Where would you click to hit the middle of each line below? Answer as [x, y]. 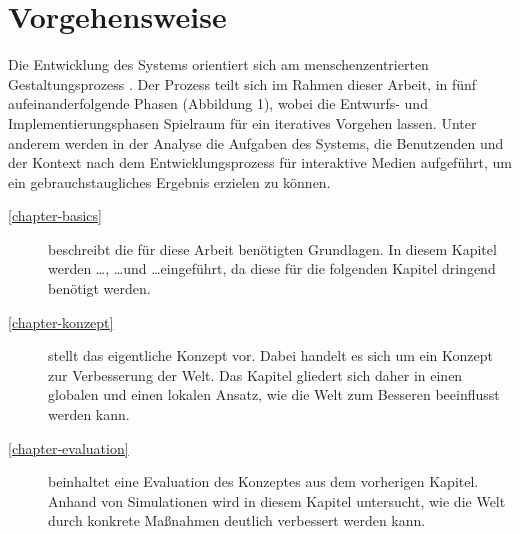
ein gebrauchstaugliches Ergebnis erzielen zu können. [169, 181]
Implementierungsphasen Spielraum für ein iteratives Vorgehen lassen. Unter [242, 122]
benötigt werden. [99, 288]
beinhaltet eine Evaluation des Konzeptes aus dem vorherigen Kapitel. [263, 481]
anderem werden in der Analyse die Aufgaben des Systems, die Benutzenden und [256, 142]
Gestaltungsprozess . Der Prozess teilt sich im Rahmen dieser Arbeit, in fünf [242, 83]
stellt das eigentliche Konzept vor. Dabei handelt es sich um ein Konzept [271, 355]
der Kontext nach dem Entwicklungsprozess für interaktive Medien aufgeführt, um [260, 162]
